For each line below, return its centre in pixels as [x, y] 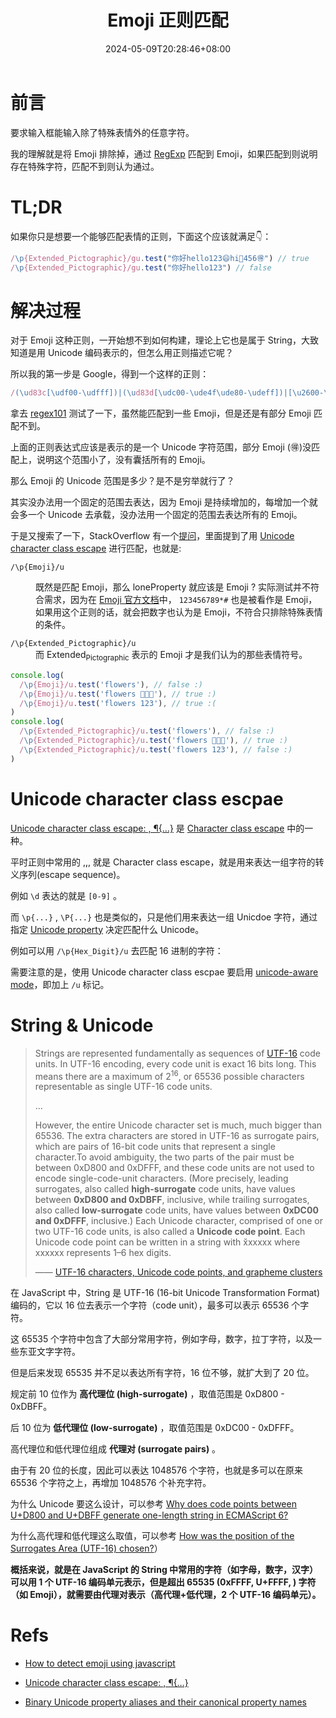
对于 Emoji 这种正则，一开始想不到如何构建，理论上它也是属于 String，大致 [164, 340]
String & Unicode [82, 1025]
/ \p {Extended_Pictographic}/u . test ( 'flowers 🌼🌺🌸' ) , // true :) [153, 741]
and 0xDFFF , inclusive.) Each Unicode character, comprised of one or [178, 1221]
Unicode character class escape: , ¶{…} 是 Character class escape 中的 [157, 828]
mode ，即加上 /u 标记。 [60, 984]
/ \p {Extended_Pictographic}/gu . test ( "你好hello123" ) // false [141, 267]
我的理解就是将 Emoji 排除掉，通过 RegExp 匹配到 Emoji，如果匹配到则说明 [164, 153]
